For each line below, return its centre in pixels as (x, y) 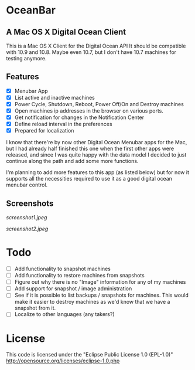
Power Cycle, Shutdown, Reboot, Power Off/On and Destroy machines (99, 104)
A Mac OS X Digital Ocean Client (66, 32)
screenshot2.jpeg (27, 229)
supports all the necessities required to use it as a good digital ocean (89, 179)
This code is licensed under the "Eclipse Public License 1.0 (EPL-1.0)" (90, 355)
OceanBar (31, 10)
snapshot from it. (35, 308)
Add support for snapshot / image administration (73, 288)
